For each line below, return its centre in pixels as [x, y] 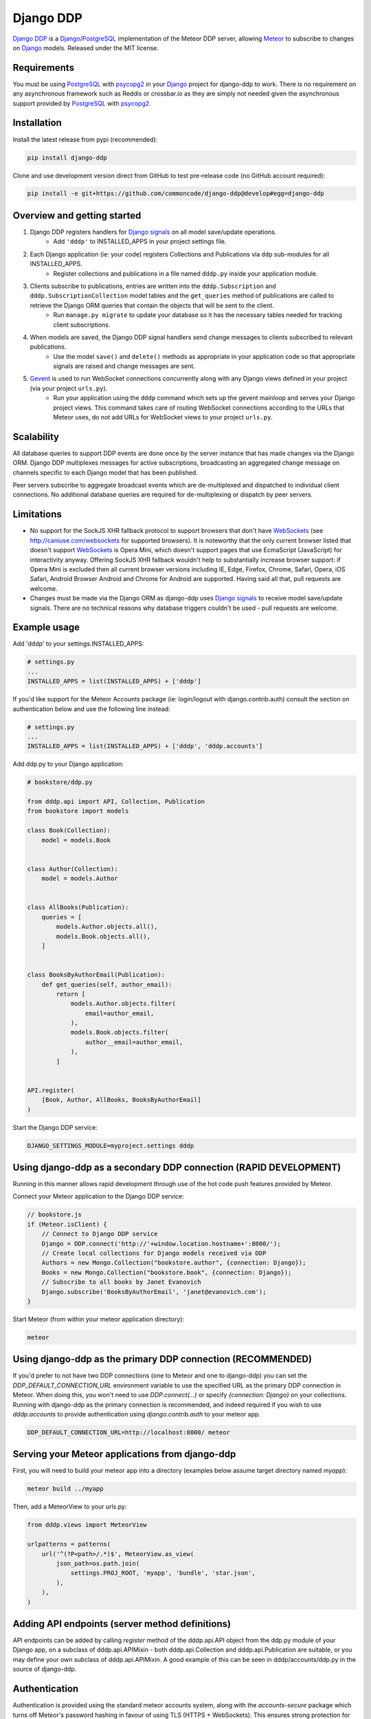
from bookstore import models [78, 811]
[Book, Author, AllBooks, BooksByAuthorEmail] [122, 1100]
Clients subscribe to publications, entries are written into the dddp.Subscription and [153, 286]
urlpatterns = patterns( [69, 1544]
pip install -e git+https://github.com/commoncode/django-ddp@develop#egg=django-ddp [176, 194]
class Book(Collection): [69, 831]
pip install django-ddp [67, 157]
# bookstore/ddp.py [60, 782]
